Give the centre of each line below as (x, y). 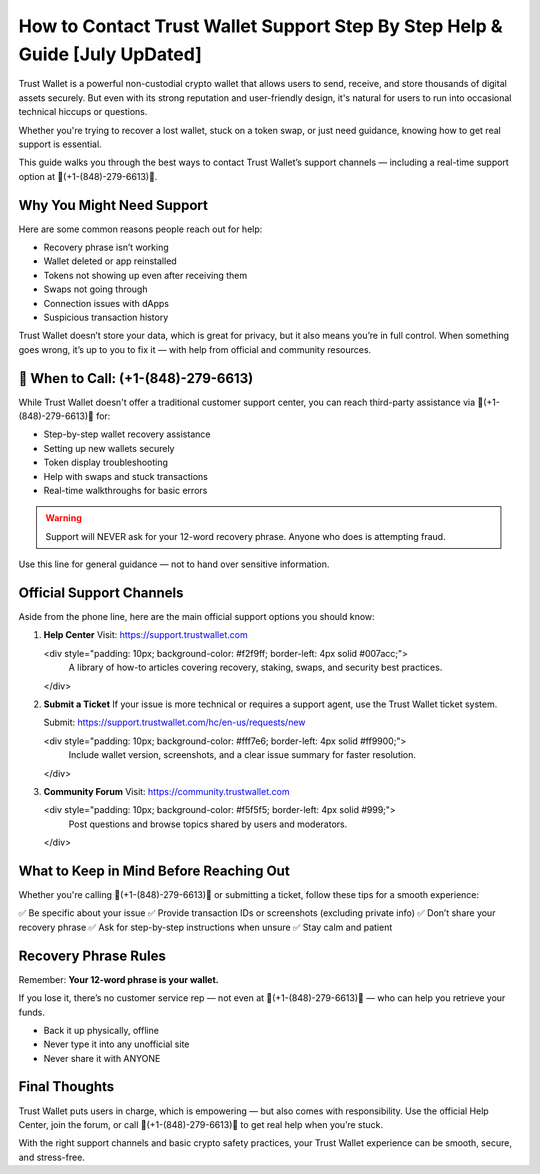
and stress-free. (51, 1157)
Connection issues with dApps (106, 303)
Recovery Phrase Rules (92, 955)
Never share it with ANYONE (102, 1058)
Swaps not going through (95, 289)
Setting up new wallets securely (109, 448)
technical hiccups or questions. (83, 112)
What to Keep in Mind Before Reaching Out (154, 870)
